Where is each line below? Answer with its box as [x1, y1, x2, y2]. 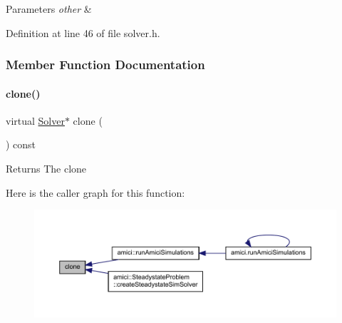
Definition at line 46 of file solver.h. [6, 25, 160, 40]
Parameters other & [6, 1, 92, 16]
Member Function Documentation [6, 56, 205, 73]
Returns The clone [6, 161, 87, 176]
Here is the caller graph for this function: [6, 185, 185, 200]
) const [6, 137, 36, 152]
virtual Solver [6, 113, 65, 128]
